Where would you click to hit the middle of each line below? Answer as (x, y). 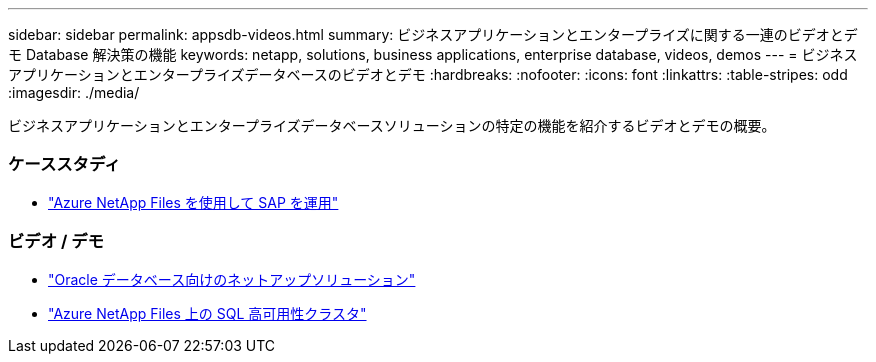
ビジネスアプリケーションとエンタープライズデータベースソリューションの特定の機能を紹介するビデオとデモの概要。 (392, 125)
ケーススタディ (64, 164)
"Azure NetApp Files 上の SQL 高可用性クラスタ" (207, 313)
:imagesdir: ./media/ (74, 92)
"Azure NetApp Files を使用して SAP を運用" (193, 202)
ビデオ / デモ (56, 241)
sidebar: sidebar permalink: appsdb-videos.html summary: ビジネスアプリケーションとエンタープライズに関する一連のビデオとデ (433, 34)
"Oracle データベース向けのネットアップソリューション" (232, 279)
